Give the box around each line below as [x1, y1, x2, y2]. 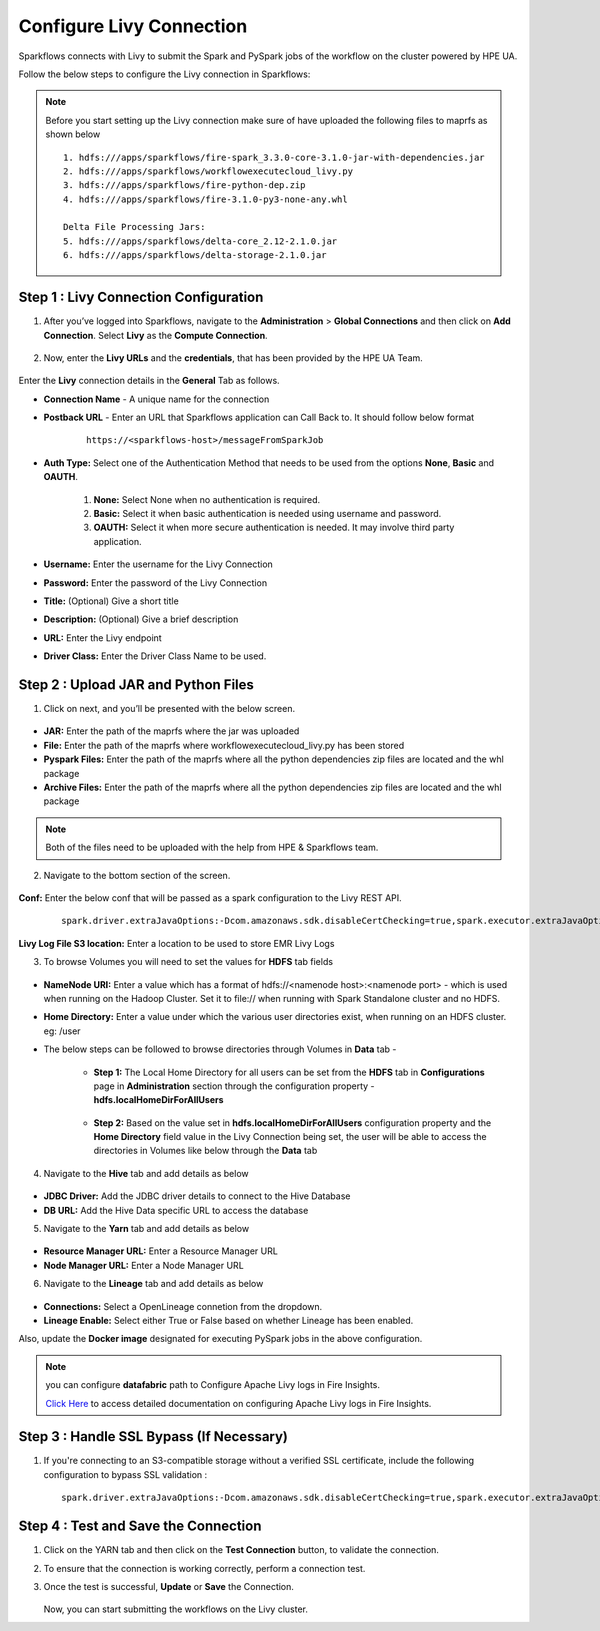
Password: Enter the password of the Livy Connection [43, 576, 268, 589]
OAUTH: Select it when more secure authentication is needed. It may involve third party [93, 521, 455, 534]
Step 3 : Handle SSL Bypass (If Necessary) [18, 1428, 289, 1445]
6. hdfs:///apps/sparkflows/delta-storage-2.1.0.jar [63, 250, 327, 261]
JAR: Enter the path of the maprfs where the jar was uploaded [43, 725, 300, 737]
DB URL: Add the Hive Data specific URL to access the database [43, 1204, 309, 1216]
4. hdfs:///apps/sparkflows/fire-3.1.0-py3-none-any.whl [63, 193, 349, 205]
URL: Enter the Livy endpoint [43, 631, 162, 644]
